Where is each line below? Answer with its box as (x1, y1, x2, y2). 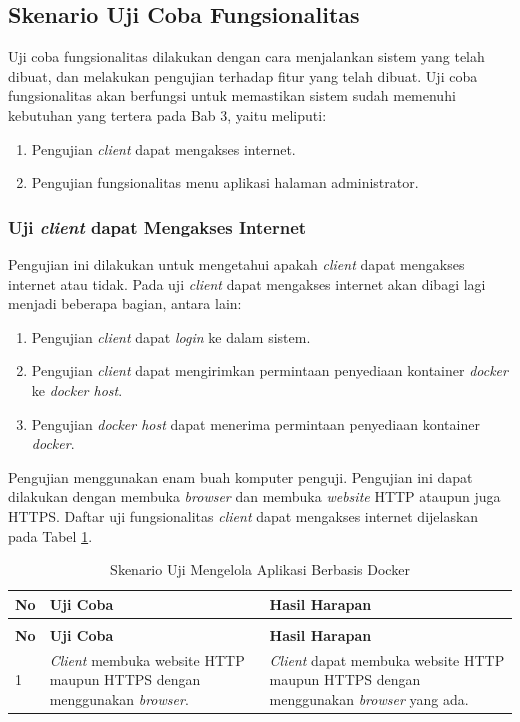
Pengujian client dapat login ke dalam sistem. (31, 326, 311, 347)
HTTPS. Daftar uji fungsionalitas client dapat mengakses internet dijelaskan (8, 505, 479, 526)
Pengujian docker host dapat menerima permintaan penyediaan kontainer (31, 413, 480, 434)
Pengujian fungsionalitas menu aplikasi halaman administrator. (31, 172, 419, 193)
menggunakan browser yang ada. (269, 688, 469, 709)
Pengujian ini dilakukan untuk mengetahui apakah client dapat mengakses (8, 253, 465, 274)
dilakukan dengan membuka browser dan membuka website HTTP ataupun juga (8, 486, 501, 507)
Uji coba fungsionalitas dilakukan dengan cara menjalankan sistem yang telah (8, 46, 485, 67)
